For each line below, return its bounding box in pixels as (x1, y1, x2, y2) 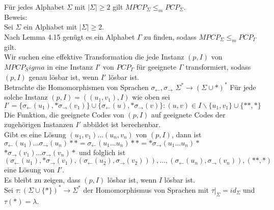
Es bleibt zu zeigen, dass (4, 174, 80, 185)
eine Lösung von (4, 164, 55, 175)
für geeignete (136, 61, 177, 72)
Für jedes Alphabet (4, 2, 65, 12)
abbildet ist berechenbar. (83, 119, 161, 130)
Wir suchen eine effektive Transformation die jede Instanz (4, 51, 184, 62)
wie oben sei (132, 92, 170, 102)
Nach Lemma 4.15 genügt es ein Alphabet (4, 31, 135, 42)
